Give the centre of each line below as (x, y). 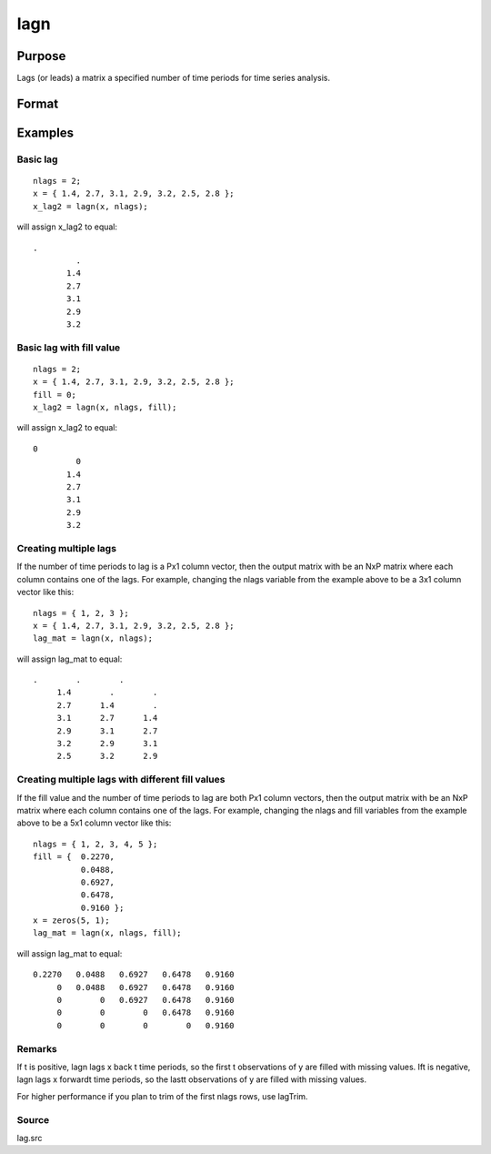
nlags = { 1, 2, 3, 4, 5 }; (95, 844)
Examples (45, 132)
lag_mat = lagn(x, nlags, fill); (107, 933)
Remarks (37, 1048)
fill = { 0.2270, (74, 857)
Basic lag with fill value (69, 348)
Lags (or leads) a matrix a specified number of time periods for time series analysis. (174, 78)
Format (38, 103)
